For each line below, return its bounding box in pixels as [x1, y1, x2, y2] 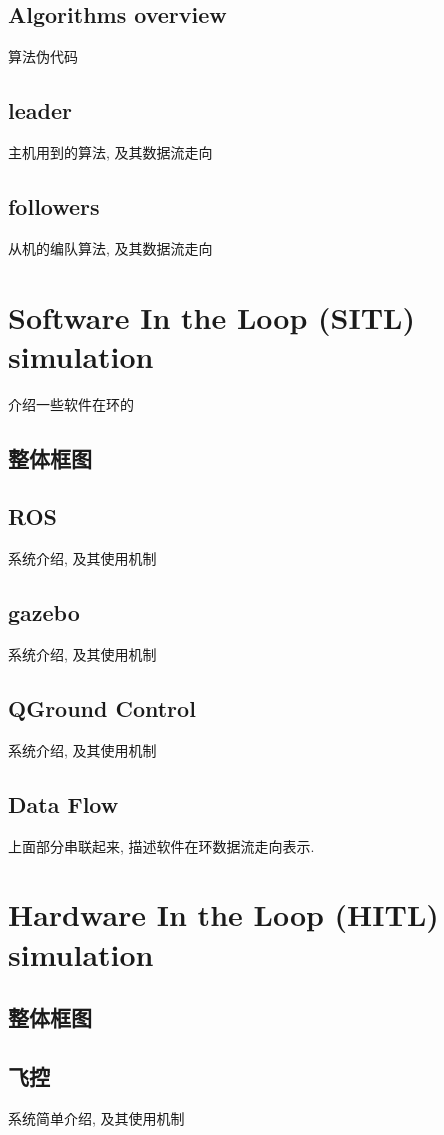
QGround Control [8, 693, 196, 724]
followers [8, 190, 100, 221]
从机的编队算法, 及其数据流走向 [8, 237, 213, 258]
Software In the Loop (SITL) [8, 296, 415, 337]
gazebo [8, 597, 80, 628]
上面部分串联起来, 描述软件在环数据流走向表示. [8, 835, 315, 856]
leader [8, 95, 72, 126]
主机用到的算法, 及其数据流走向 [8, 142, 213, 162]
